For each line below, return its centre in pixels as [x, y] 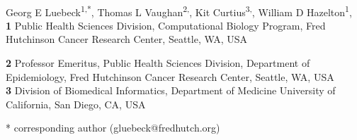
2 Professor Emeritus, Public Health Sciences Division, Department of [158, 63]
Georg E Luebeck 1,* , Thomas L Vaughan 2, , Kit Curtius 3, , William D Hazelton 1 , [179, 11]
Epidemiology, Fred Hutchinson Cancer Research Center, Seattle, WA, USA [170, 76]
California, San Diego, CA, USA [76, 104]
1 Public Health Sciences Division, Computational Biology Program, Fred [166, 25]
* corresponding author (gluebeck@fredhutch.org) [113, 128]
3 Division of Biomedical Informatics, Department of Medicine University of [171, 90]
